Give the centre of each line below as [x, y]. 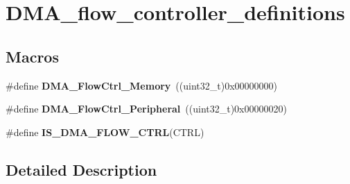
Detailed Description [81, 169]
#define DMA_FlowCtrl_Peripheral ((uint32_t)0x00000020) [146, 109]
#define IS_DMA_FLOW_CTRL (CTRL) [105, 132]
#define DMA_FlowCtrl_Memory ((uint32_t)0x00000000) [141, 85]
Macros [32, 56]
